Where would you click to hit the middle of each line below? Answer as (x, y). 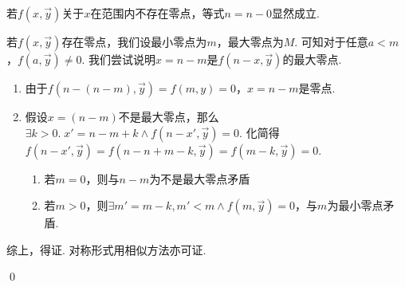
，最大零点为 (250, 41)
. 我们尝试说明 (118, 59)
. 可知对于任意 (331, 41)
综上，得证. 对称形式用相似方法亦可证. (106, 249)
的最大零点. (312, 59)
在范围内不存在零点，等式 (157, 13)
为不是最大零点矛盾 (200, 178)
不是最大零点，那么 (169, 116)
